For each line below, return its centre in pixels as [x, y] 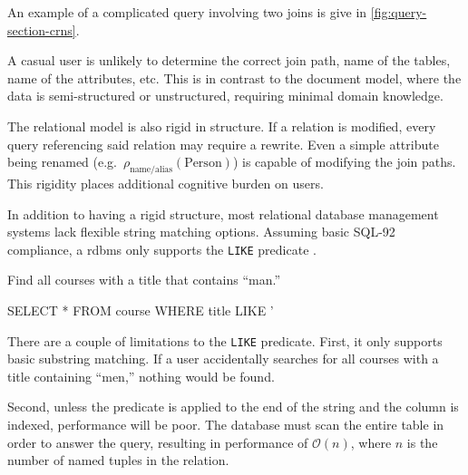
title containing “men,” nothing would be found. [141, 376]
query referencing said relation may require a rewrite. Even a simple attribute [223, 144]
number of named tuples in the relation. [118, 460]
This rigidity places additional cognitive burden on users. [166, 183]
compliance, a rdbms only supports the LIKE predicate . [162, 249]
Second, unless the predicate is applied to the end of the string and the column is [233, 407]
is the [422, 442]
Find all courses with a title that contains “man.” [144, 280]
